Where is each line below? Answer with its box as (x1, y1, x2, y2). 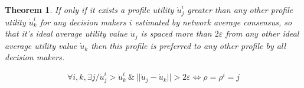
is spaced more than (140, 27, 212, 40)
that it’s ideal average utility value (5, 27, 128, 40)
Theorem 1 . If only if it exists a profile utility (5, 4, 174, 15)
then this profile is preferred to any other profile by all (91, 39, 286, 51)
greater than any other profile (187, 4, 293, 15)
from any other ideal (225, 27, 299, 40)
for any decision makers (40, 15, 126, 28)
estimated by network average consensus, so (135, 15, 292, 28)
